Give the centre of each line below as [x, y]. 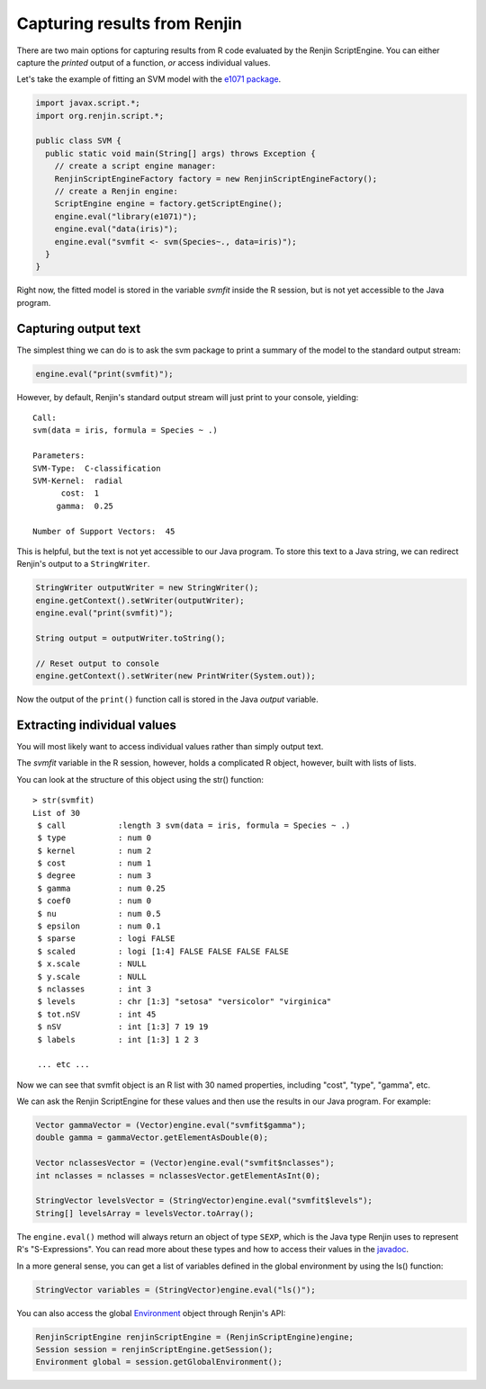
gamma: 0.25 [85, 506]
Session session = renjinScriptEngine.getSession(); [154, 1349]
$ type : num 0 [94, 838]
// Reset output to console [97, 663]
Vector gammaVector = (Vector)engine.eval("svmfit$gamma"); [171, 1125]
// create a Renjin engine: [117, 192]
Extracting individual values [97, 725]
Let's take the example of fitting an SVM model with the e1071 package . [149, 79]
